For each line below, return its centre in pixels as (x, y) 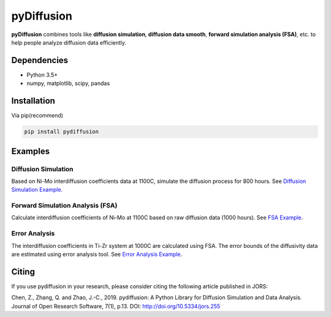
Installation (33, 101)
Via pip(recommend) (37, 116)
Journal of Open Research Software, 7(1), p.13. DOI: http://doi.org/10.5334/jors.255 (116, 306)
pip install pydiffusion (62, 132)
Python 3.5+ (42, 75)
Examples (31, 151)
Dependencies (40, 60)
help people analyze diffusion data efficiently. (69, 42)
